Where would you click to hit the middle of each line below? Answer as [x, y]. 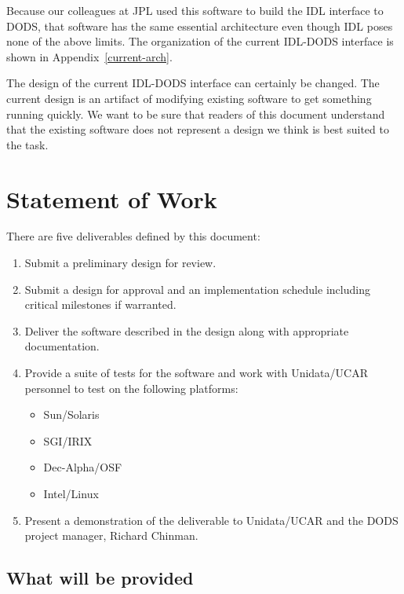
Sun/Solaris [71, 414]
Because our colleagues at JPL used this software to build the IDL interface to [195, 10]
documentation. [62, 346]
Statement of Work [112, 198]
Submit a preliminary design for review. [120, 263]
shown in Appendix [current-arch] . [89, 56]
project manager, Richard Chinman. [111, 535]
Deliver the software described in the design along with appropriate [187, 330]
